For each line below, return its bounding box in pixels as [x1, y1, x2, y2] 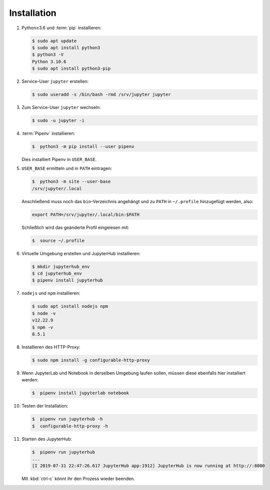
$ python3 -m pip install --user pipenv [32, 144, 135, 149]
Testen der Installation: [21, 403, 68, 409]
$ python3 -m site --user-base [32, 179, 111, 184]
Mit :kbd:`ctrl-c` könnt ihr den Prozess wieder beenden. [21, 476, 135, 482]
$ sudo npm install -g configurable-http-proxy [32, 357, 150, 363]
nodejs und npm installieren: [21, 290, 80, 296]
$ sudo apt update [32, 38, 77, 44]
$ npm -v [32, 325, 54, 330]
